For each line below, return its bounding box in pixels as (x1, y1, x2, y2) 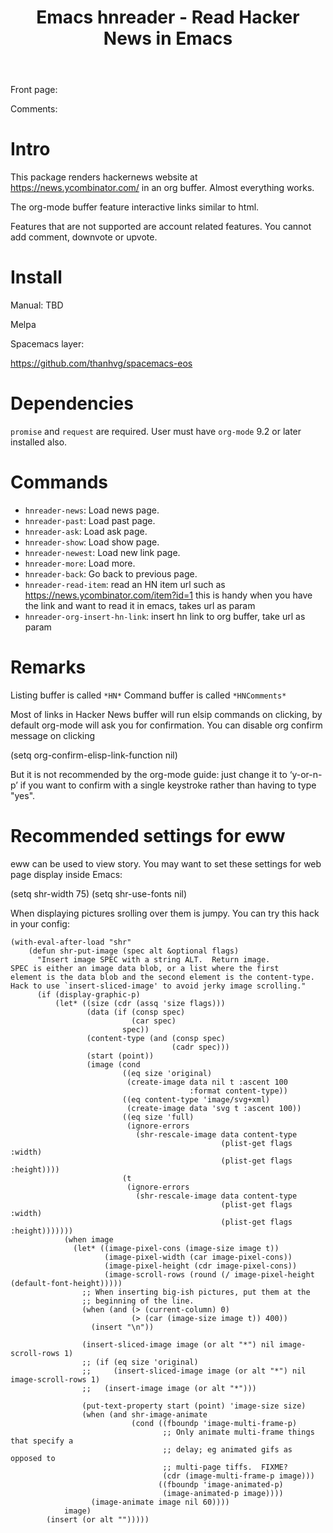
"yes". (10, 789, 36, 801)
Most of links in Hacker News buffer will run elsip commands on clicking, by (10, 708, 323, 720)
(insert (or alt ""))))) (46, 1514, 150, 1525)
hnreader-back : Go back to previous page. (24, 567, 198, 580)
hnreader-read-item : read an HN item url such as (24, 578, 226, 590)
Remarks (10, 656, 87, 679)
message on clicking (10, 729, 96, 741)
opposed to (10, 1453, 56, 1463)
